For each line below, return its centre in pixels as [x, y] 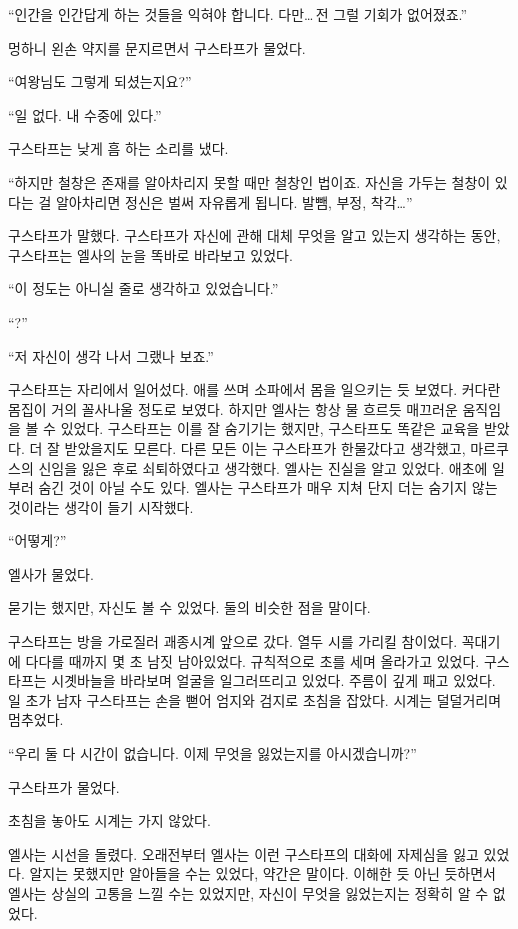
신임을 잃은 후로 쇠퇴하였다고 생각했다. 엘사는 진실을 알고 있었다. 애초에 [263, 467]
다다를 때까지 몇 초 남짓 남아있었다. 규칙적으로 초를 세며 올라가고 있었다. [252, 660]
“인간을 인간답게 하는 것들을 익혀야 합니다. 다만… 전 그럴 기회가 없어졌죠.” [238, 14]
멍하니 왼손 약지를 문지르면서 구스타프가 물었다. [157, 47]
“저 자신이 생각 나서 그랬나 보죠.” [111, 355]
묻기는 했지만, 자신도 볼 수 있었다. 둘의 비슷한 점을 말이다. [189, 607]
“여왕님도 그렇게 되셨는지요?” [100, 81]
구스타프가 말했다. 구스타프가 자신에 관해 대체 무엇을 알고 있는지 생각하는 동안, [254, 235]
